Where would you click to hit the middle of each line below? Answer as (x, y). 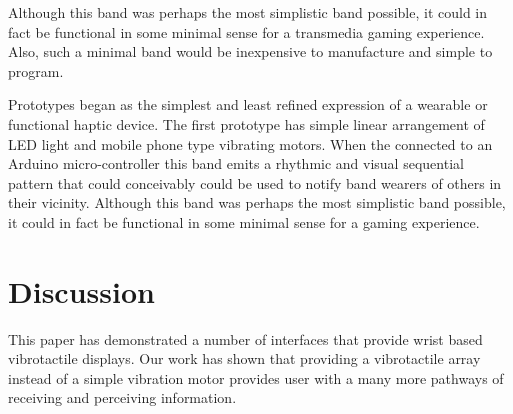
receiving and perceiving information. (122, 397)
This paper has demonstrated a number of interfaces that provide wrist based (245, 338)
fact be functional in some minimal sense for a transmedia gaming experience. (246, 31)
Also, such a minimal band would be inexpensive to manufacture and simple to (250, 51)
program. (36, 70)
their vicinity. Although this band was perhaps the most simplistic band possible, (257, 202)
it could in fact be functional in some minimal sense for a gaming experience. (244, 221)
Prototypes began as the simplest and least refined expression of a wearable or (248, 104)
